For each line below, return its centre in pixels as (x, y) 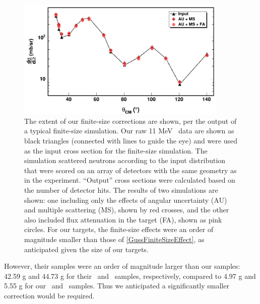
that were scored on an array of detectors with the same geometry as (131, 170)
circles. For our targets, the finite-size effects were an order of (119, 229)
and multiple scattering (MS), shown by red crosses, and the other (127, 210)
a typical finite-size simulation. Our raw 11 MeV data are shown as (129, 131)
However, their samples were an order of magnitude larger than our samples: (122, 266)
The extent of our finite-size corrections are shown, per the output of (131, 121)
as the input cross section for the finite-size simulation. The (116, 150)
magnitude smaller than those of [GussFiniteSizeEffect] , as (114, 239)
